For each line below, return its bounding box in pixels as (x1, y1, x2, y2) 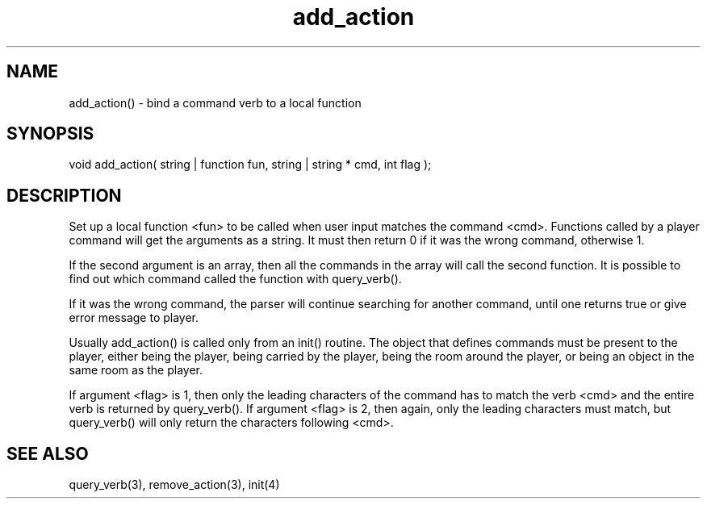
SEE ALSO (6, 443, 89, 464)
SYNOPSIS (6, 123, 94, 144)
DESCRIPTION (6, 185, 122, 206)
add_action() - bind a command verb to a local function (69, 95, 362, 110)
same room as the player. (69, 363, 203, 378)
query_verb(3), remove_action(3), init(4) (69, 478, 280, 492)
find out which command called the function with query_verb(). (69, 272, 402, 286)
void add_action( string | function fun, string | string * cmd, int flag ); (69, 157, 432, 172)
